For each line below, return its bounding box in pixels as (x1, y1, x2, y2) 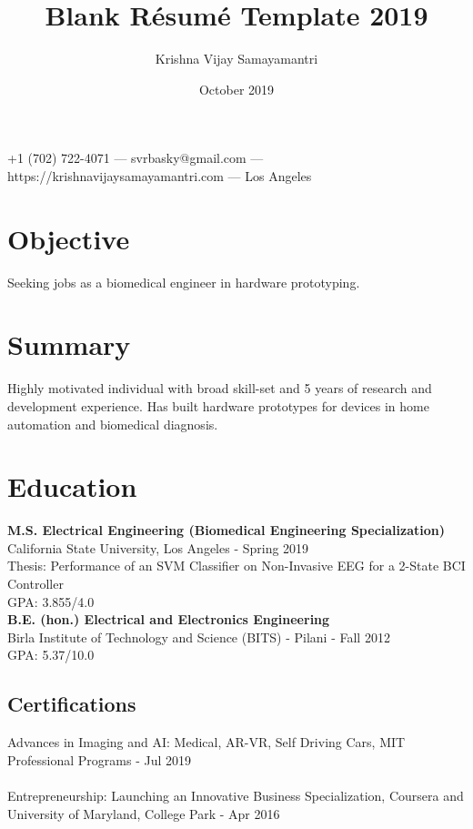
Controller (7, 574, 64, 593)
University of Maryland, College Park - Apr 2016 (7, 804, 280, 823)
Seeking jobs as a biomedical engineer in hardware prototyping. (7, 272, 360, 291)
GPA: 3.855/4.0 (7, 591, 95, 611)
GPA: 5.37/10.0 (7, 645, 95, 664)
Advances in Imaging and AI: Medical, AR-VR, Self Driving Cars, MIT (7, 733, 406, 752)
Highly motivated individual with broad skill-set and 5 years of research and (7, 379, 432, 398)
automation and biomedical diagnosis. (7, 414, 218, 433)
